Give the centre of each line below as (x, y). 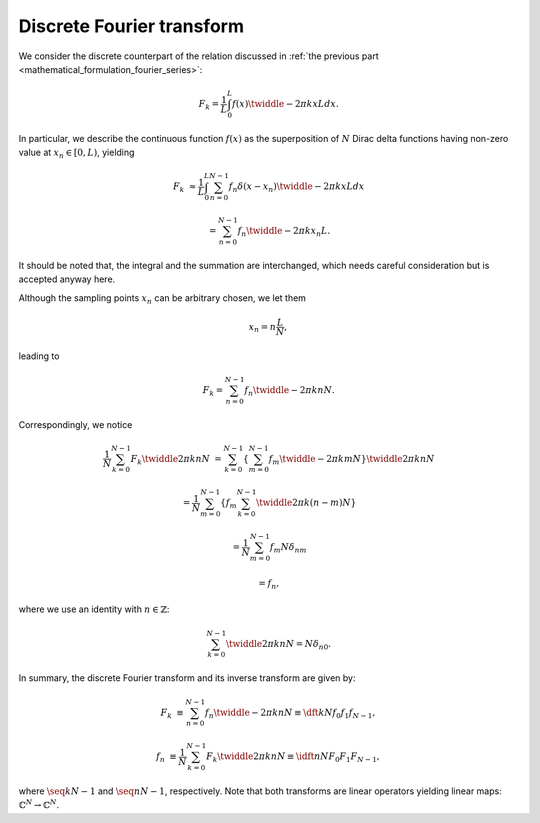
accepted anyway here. (67, 279)
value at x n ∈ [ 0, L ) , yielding (76, 153)
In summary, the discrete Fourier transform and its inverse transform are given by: (187, 678)
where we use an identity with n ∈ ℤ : (94, 609)
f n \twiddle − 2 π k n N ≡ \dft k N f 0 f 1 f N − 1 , (290, 713)
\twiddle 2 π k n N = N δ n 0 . (278, 645)
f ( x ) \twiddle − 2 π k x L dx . (285, 104)
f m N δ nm (288, 548)
